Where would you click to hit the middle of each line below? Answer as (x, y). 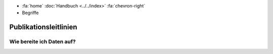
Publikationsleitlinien (43, 27)
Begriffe (30, 13)
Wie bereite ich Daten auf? (42, 41)
